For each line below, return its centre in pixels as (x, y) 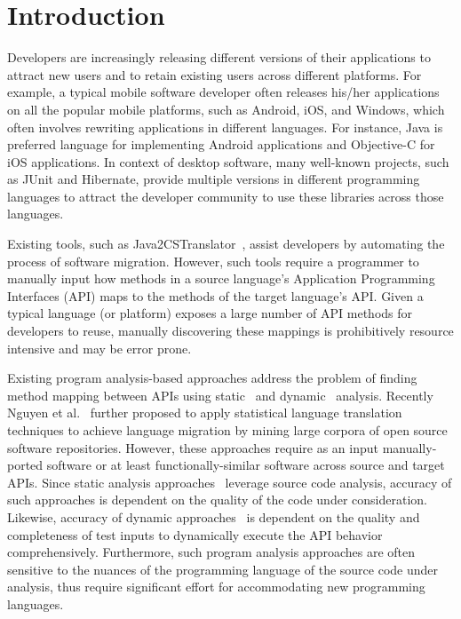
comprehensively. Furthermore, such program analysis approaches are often (211, 552)
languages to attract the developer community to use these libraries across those (226, 196)
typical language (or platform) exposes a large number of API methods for (210, 313)
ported (25, 465)
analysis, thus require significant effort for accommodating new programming (216, 587)
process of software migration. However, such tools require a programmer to (213, 261)
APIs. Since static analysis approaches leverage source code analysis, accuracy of (230, 482)
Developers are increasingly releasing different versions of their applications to (219, 57)
